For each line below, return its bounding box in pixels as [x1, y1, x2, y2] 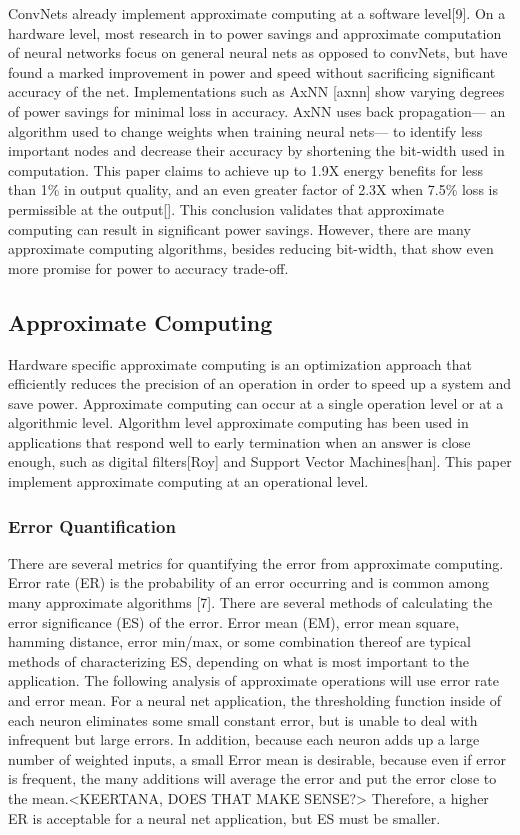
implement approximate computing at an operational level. [8, 471, 369, 492]
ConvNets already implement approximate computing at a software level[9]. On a [8, 3, 506, 23]
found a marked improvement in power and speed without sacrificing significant [8, 61, 496, 82]
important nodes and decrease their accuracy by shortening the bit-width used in [8, 140, 505, 161]
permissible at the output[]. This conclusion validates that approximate [8, 198, 445, 219]
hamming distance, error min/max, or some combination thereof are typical [8, 631, 471, 652]
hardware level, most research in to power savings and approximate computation [8, 22, 502, 43]
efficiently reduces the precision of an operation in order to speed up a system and [8, 373, 512, 394]
